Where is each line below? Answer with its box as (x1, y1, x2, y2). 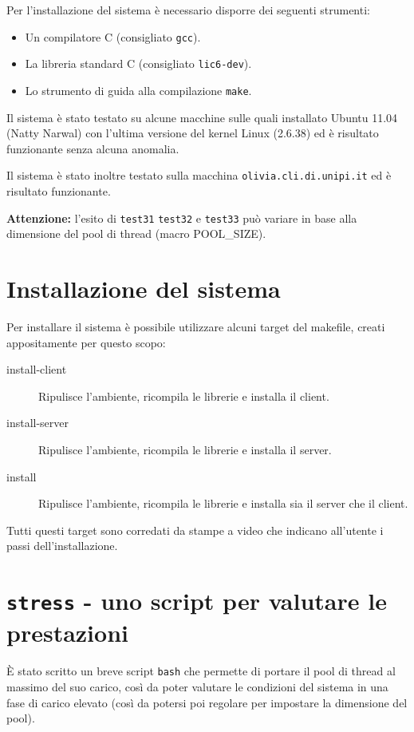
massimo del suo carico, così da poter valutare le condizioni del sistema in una (6, 679, 388, 694)
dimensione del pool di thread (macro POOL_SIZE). (6, 225, 266, 242)
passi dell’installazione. (6, 537, 118, 554)
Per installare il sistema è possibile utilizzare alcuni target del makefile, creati (6, 318, 385, 334)
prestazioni (6, 616, 128, 649)
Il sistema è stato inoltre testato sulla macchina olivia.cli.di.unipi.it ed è (6, 167, 392, 184)
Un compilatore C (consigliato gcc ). (25, 28, 201, 45)
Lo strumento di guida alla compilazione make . (25, 81, 252, 98)
